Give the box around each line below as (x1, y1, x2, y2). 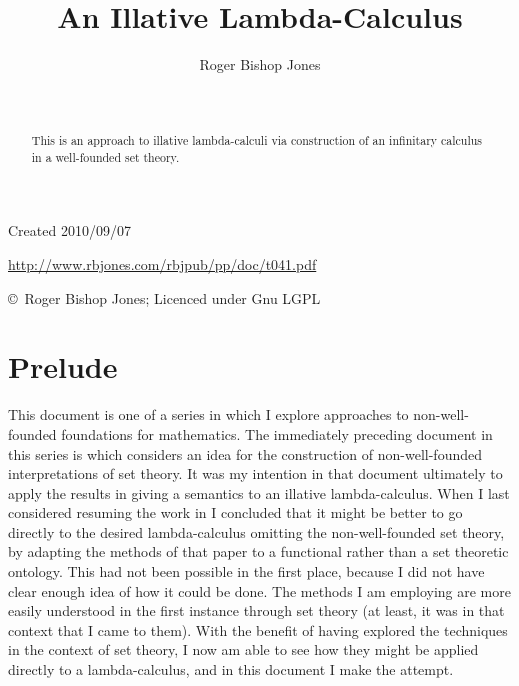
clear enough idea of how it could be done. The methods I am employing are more (8, 580, 511, 601)
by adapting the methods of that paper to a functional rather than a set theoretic (8, 541, 509, 562)
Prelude (8, 346, 118, 387)
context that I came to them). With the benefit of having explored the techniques (8, 619, 508, 640)
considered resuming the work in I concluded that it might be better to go (8, 502, 463, 523)
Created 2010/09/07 (8, 220, 131, 241)
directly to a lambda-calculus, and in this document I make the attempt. (8, 659, 454, 680)
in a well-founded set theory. (31, 148, 180, 165)
